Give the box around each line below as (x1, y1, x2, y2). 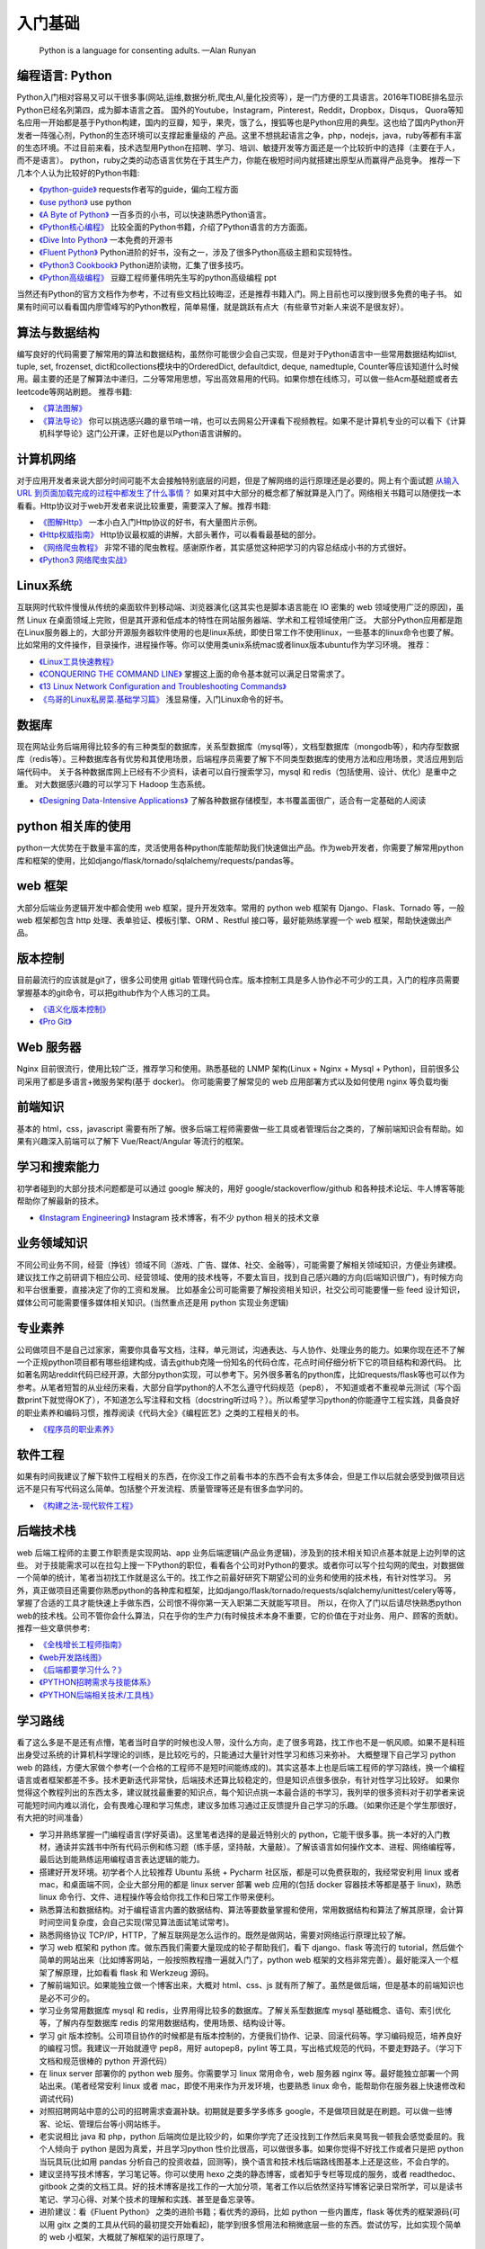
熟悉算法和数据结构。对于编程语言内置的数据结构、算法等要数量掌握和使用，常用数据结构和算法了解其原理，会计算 (39, 1904, 464, 1915)
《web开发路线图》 (39, 1652, 107, 1662)
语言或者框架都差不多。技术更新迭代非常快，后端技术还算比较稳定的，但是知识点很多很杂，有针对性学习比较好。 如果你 (16, 1774, 460, 1785)
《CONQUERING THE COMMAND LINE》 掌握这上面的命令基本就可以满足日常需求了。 (39, 668, 350, 679)
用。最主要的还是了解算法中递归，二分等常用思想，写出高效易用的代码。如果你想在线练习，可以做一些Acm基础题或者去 (16, 373, 458, 384)
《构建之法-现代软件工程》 (39, 1500, 138, 1510)
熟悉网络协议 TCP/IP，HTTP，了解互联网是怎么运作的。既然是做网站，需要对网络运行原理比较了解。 (39, 1930, 410, 1940)
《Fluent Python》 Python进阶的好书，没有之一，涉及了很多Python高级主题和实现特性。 (39, 247, 357, 258)
